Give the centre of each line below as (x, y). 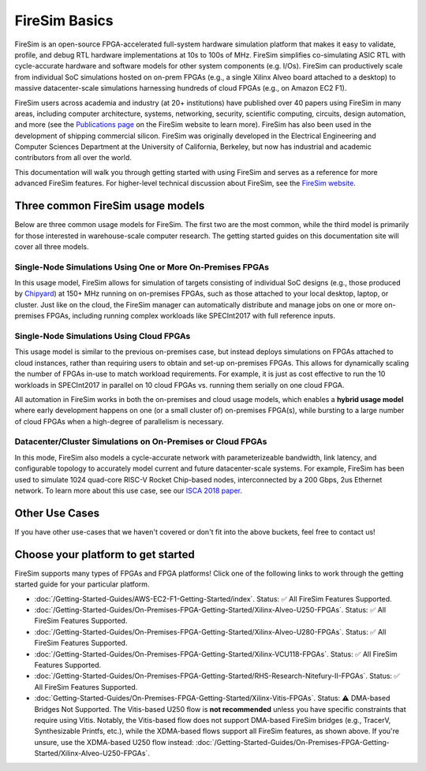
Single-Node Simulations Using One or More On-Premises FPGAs (142, 266)
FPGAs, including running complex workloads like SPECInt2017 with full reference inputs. (191, 316)
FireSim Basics (64, 20)
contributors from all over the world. (73, 158)
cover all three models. (52, 246)
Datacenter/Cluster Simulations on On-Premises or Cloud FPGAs (141, 441)
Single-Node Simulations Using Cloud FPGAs (103, 336)
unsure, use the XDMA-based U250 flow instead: (114, 742)
